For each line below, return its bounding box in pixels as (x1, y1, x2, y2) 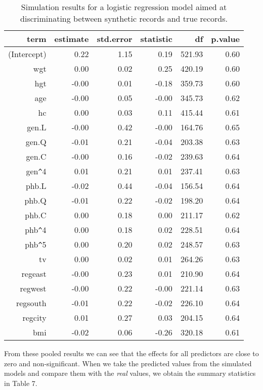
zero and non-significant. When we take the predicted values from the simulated (4, 358, 252, 368)
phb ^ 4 (25, 224, 47, 235)
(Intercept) (8, 48, 47, 60)
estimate (54, 33, 89, 44)
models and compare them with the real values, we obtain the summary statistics (4, 368, 256, 378)
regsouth (16, 297, 47, 309)
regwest (20, 282, 47, 294)
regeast (21, 268, 47, 279)
